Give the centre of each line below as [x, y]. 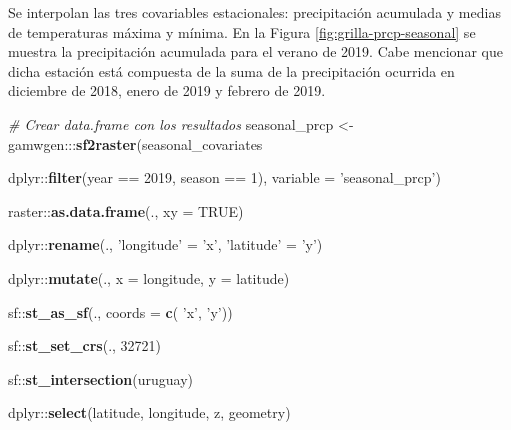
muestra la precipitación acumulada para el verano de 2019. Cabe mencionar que [255, 51]
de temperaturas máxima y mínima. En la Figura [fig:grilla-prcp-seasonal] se [242, 31]
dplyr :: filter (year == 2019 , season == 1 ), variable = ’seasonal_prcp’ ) [224, 177]
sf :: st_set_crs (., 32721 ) [85, 345]
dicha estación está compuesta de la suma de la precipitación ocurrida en [231, 70]
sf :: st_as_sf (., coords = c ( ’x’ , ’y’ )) [120, 311]
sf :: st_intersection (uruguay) [100, 378]
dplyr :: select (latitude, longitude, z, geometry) [149, 412]
